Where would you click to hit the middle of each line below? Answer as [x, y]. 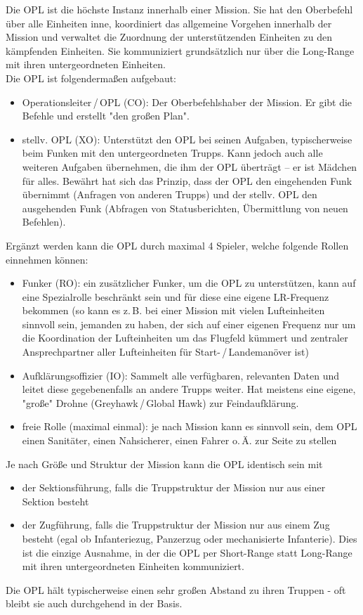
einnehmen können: [47, 259]
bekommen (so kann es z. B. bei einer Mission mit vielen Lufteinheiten [173, 310]
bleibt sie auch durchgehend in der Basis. [94, 603]
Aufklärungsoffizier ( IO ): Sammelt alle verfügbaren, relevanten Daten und [181, 375]
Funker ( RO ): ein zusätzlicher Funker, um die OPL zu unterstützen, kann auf [189, 283]
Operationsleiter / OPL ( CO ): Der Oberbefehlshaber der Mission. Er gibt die [187, 102]
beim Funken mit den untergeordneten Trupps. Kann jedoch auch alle [172, 153]
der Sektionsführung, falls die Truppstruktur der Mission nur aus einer [174, 487]
